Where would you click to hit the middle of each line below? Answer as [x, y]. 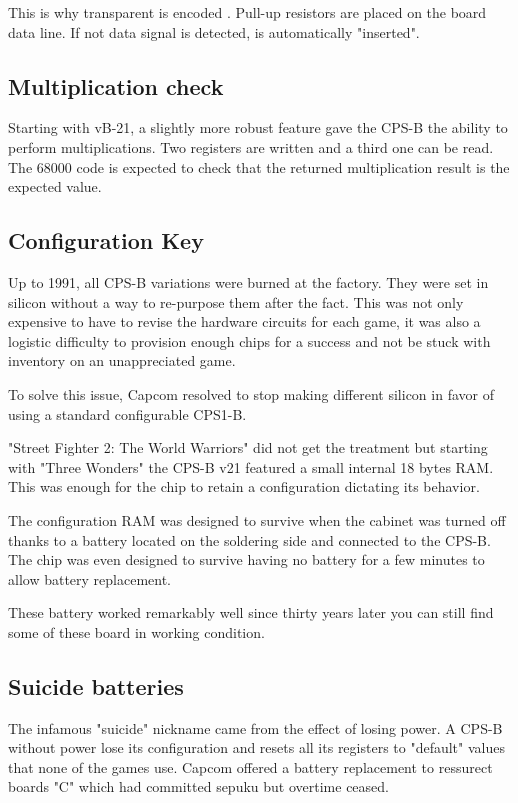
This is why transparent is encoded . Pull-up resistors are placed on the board [247, 12]
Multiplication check [116, 85]
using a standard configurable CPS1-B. [127, 413]
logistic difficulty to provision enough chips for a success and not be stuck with [249, 340]
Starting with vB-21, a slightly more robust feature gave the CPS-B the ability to [258, 127]
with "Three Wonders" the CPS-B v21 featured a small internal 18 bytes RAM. [251, 466]
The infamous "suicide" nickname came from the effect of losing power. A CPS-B [255, 727]
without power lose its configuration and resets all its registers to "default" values [256, 747]
